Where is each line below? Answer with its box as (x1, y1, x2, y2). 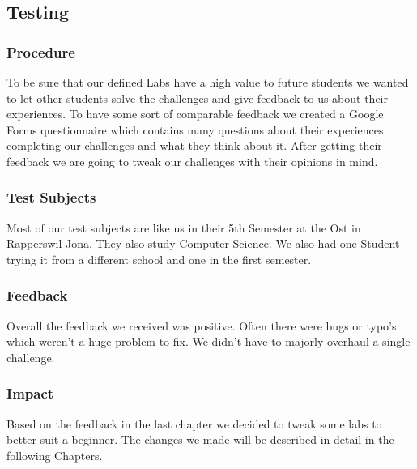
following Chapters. (6, 446, 103, 463)
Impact (6, 383, 54, 403)
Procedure (6, 41, 75, 62)
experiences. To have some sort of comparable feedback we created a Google (6, 105, 384, 122)
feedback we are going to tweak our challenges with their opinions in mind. (6, 152, 378, 169)
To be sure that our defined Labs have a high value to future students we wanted (6, 74, 409, 90)
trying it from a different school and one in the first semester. (6, 250, 312, 267)
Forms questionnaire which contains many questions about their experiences (6, 121, 384, 138)
